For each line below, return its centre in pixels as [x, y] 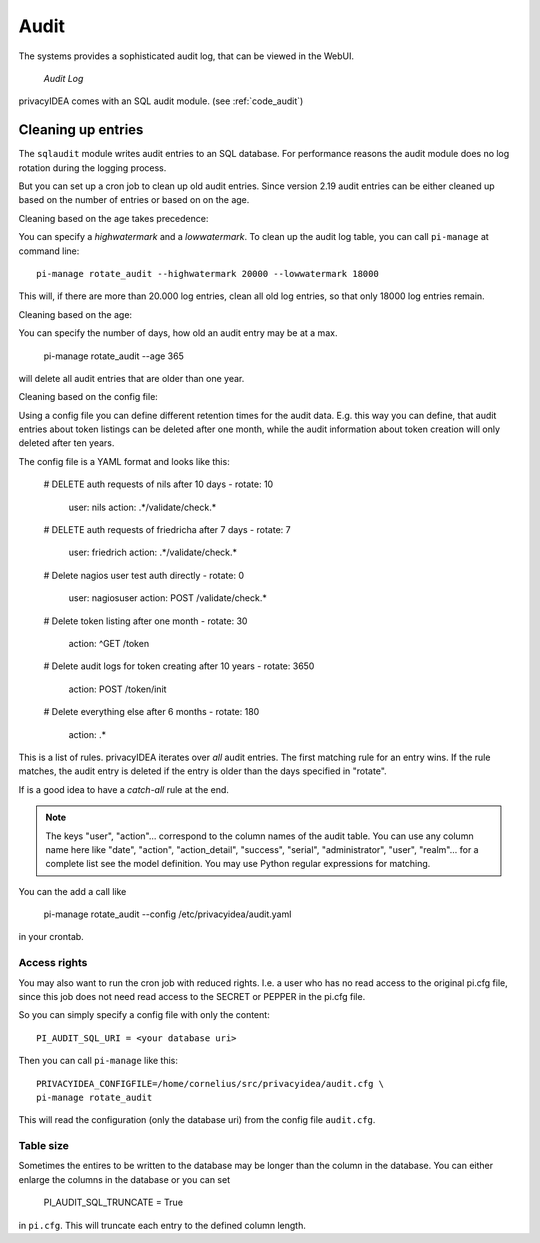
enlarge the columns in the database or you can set [124, 1179]
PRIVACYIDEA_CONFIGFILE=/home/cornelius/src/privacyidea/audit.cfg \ [210, 1083]
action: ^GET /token [109, 643]
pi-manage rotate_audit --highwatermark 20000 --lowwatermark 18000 [207, 273]
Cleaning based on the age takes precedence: [113, 218]
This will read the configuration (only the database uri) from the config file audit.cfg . [197, 1120]
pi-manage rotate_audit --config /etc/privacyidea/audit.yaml [167, 914]
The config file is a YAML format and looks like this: [124, 461]
